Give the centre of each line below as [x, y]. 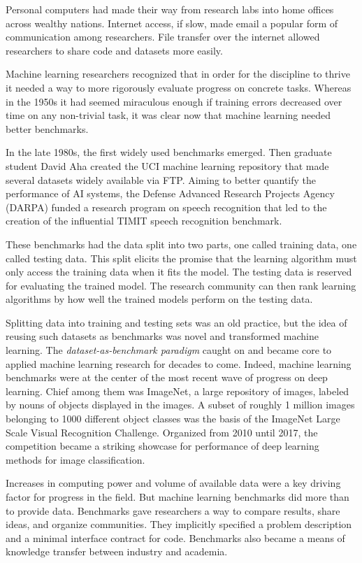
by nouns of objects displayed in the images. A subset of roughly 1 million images [180, 405]
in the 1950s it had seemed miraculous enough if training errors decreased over [174, 101]
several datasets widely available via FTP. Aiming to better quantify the [161, 179]
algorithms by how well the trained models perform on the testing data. [159, 299]
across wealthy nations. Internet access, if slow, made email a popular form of [172, 23]
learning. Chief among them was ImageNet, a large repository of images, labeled [178, 391]
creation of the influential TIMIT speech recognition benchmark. [144, 221]
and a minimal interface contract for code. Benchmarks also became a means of [175, 537]
